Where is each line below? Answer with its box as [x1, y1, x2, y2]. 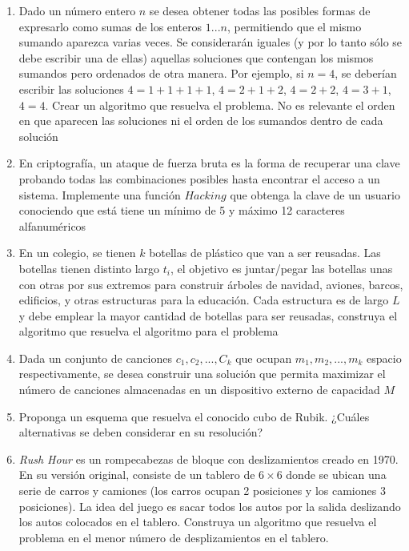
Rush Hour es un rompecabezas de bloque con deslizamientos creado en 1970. [18, 450, 399, 467]
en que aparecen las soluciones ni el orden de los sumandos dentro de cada [18, 112, 383, 129]
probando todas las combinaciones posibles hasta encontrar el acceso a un [18, 170, 380, 187]
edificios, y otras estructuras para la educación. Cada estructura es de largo [18, 292, 389, 308]
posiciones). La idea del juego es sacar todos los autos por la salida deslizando [18, 497, 401, 514]
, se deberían [335, 65, 397, 82]
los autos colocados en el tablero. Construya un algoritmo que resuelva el [18, 513, 377, 530]
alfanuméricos [18, 217, 86, 234]
